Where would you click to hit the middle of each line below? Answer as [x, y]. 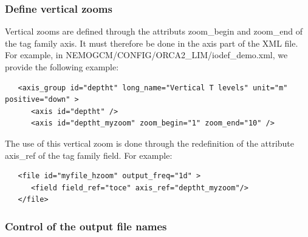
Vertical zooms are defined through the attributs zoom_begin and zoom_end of [154, 31]
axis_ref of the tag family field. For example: [89, 155]
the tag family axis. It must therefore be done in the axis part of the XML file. [152, 43]
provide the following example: [62, 67]
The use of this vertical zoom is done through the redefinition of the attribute [150, 143]
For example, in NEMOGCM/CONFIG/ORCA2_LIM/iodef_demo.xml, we [146, 55]
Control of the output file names [86, 226]
